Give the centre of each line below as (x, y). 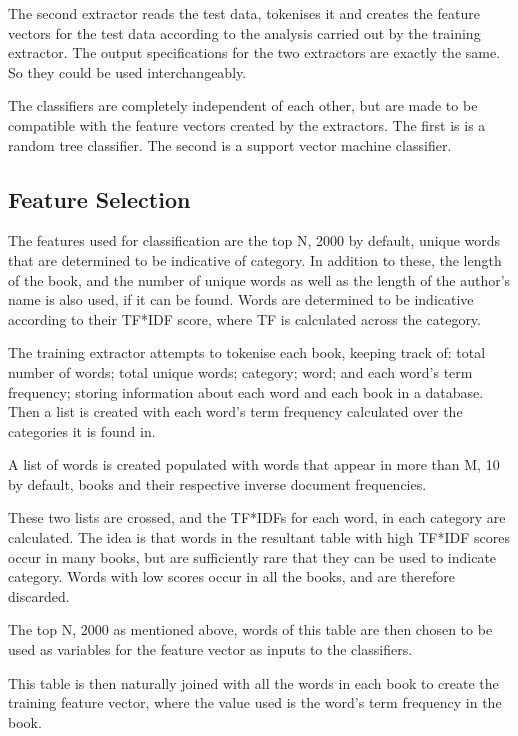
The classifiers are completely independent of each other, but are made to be (243, 105)
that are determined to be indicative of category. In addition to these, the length (255, 259)
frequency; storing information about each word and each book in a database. (246, 391)
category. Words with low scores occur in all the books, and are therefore (232, 576)
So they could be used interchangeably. (127, 71)
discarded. (39, 595)
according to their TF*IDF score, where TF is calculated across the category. (244, 318)
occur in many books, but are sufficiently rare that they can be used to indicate (252, 556)
